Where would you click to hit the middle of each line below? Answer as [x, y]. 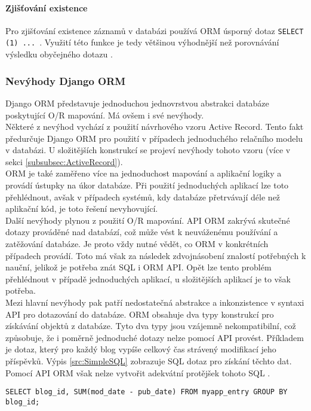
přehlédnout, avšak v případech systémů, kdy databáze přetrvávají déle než [143, 197]
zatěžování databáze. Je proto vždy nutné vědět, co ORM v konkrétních [137, 244]
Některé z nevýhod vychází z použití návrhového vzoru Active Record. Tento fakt [155, 127]
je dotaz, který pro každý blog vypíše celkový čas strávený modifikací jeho [141, 349]
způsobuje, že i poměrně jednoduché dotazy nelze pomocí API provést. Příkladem [155, 337]
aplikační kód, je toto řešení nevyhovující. [82, 208]
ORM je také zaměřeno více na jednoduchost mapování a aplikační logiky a [144, 173]
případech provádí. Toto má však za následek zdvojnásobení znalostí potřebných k [156, 255]
